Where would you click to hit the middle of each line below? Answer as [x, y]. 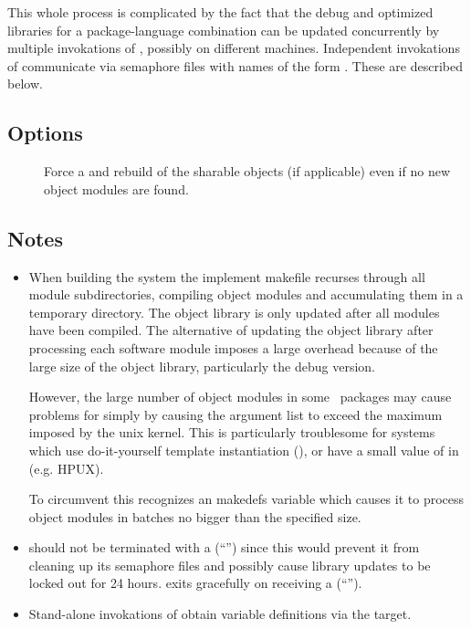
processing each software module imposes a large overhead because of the [233, 347]
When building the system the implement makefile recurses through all [227, 276]
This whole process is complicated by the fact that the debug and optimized [220, 12]
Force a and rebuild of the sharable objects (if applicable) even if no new [247, 171]
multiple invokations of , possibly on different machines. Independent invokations [234, 48]
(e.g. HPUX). [66, 468]
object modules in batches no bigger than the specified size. [195, 516]
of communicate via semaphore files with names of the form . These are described [235, 65]
